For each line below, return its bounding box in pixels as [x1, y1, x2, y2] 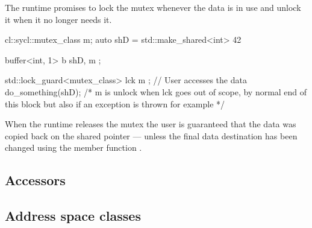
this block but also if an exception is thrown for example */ [5, 97, 225, 110]
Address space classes [5, 206, 141, 225]
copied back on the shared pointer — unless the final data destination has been [5, 129, 298, 142]
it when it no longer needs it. [5, 13, 112, 25]
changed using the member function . [5, 141, 142, 154]
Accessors [5, 171, 66, 189]
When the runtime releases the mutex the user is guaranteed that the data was [5, 118, 296, 130]
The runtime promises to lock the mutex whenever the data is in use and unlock [5, 1, 301, 13]
